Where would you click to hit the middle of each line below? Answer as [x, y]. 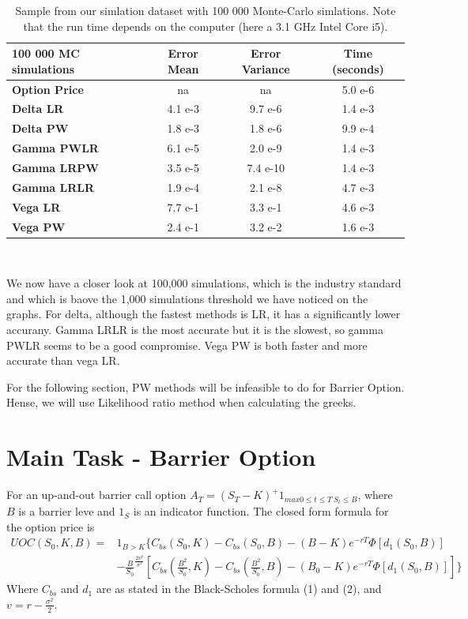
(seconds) [358, 68]
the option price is [51, 526]
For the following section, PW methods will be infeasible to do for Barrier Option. [206, 386]
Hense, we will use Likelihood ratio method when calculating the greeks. [181, 402]
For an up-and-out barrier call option [96, 495]
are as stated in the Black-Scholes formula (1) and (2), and [239, 589]
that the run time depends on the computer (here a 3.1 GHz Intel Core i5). [206, 26]
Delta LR [38, 109]
